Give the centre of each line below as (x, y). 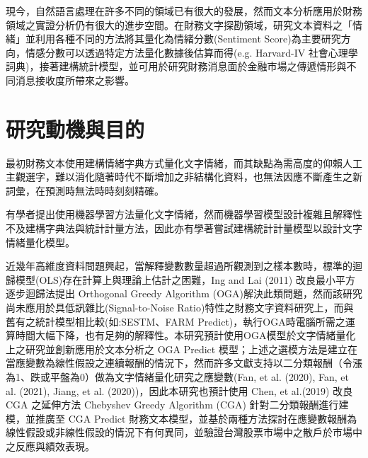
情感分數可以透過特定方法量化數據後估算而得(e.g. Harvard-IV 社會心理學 (191, 52)
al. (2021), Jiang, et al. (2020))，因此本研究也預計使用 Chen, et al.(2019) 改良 (179, 390)
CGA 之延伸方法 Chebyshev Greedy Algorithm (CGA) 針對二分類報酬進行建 (177, 405)
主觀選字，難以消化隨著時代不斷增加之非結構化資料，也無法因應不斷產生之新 (184, 177)
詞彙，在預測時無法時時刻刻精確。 (85, 190)
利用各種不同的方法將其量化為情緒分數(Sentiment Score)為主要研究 (188, 39)
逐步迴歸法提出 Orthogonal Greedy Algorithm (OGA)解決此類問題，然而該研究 (184, 293)
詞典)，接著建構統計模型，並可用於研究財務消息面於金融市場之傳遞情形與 (176, 66)
